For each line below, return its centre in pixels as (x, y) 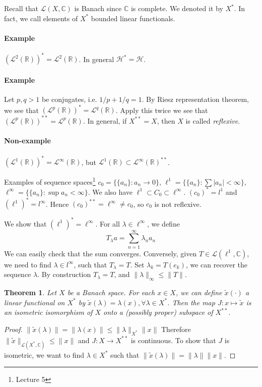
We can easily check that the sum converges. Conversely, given (101, 253)
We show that (25, 223)
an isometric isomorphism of (48, 312)
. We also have (110, 191)
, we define (163, 223)
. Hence (57, 204)
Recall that (21, 8)
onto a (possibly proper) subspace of (158, 312)
